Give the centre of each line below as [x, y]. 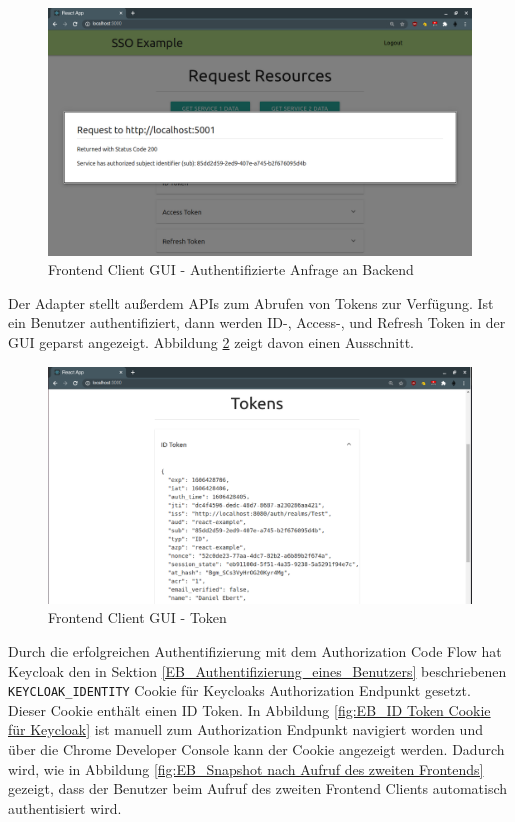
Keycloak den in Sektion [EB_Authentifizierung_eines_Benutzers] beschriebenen [257, 670]
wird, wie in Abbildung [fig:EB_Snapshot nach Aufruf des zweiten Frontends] [246, 768]
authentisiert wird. [65, 807]
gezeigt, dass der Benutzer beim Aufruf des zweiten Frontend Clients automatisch [258, 788]
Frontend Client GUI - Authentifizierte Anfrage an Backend [231, 269]
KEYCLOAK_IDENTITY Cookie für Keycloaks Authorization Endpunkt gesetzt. [239, 690]
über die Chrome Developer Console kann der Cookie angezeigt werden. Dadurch [256, 749]
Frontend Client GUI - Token [137, 617]
